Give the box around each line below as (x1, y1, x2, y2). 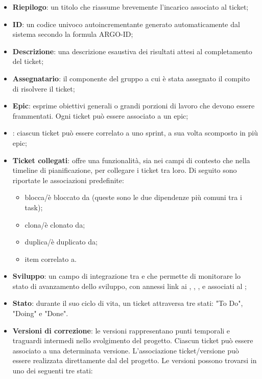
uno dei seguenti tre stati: (12, 365, 93, 376)
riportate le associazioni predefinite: (12, 174, 124, 185)
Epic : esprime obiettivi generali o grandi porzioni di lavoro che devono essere (12, 100, 255, 111)
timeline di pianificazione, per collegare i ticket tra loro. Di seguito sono (12, 165, 237, 175)
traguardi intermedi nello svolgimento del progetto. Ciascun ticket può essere (12, 335, 253, 346)
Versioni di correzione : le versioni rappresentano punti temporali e (12, 325, 230, 336)
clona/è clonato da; (25, 219, 85, 230)
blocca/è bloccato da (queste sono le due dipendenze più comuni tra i (25, 192, 242, 203)
